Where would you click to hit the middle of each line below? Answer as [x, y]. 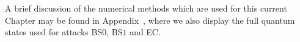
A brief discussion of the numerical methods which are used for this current [146, 8]
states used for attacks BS [54, 32]
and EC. [145, 32]
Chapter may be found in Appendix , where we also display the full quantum [150, 20]
